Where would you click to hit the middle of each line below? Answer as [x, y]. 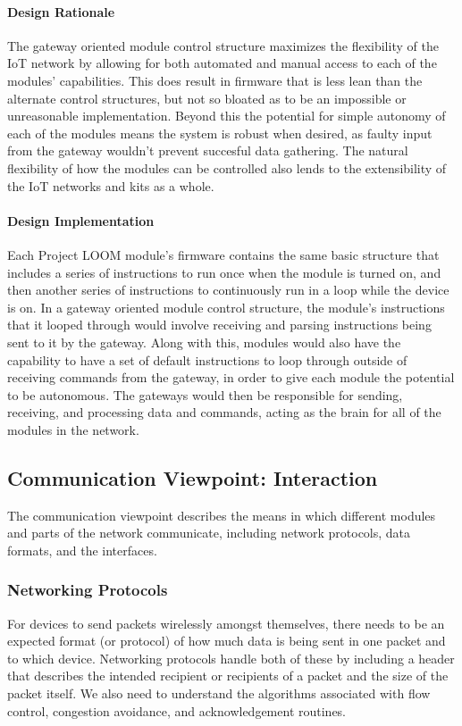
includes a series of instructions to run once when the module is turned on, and [224, 272]
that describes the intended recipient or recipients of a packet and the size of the [228, 676]
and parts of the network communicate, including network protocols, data [209, 533]
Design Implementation [81, 220]
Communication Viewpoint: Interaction [193, 477]
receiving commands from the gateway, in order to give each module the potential [231, 377]
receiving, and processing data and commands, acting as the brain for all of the [224, 412]
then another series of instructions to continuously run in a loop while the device [228, 290]
